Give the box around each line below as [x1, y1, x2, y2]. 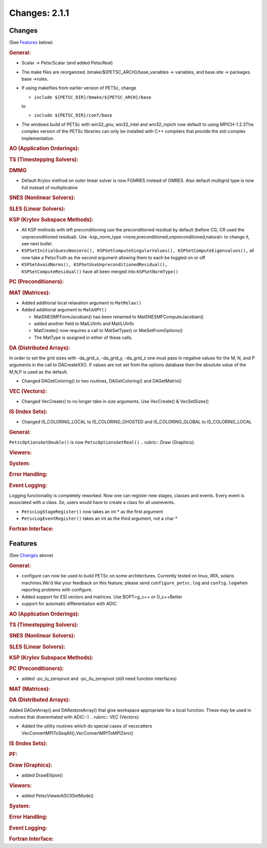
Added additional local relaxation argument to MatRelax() [21, 300, 142, 306]
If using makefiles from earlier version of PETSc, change [21, 85, 136, 91]
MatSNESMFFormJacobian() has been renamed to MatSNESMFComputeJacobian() [34, 314, 204, 320]
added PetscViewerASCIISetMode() [21, 793, 94, 799]
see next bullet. [21, 240, 53, 246]
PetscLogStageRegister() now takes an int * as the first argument [21, 509, 163, 514]
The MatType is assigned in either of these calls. [34, 335, 133, 340]
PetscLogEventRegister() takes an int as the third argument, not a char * [21, 515, 178, 521]
